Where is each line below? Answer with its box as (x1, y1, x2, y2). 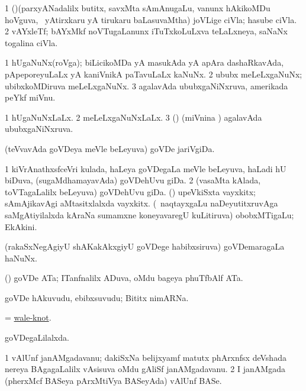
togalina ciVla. (5, 36, 58, 49)
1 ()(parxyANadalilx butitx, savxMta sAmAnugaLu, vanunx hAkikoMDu (5, 2, 270, 14)
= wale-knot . (5, 311, 51, 324)
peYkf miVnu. (5, 91, 56, 104)
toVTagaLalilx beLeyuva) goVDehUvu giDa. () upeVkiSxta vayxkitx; (5, 185, 256, 198)
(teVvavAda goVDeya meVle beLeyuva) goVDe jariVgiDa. (5, 142, 215, 154)
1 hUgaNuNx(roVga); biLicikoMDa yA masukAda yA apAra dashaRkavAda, (5, 56, 284, 69)
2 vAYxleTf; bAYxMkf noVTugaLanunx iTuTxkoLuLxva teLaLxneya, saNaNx (5, 25, 288, 37)
